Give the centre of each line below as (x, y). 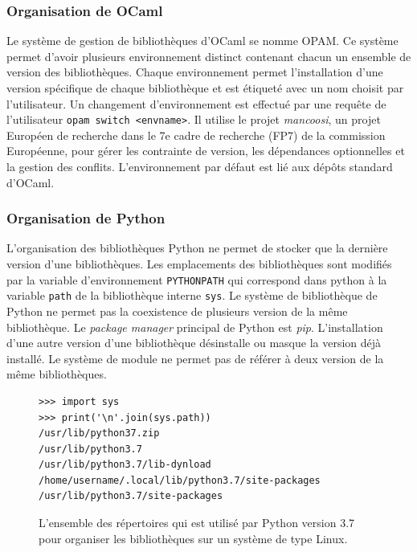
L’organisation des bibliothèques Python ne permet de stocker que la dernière (197, 248)
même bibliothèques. (57, 374)
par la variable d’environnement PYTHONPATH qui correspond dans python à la (197, 279)
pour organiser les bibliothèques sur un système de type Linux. (193, 538)
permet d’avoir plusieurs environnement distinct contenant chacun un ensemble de (209, 56)
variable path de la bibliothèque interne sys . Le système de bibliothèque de (192, 295)
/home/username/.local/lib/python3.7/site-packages (180, 480)
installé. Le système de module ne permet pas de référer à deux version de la (195, 358)
